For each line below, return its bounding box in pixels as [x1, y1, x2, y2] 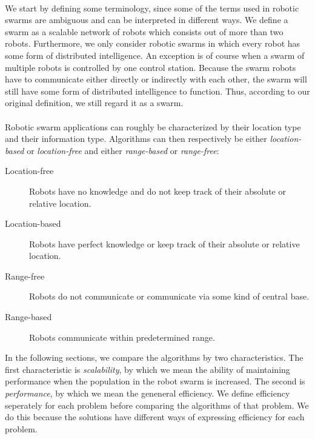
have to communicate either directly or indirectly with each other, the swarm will [5, 73, 307, 85]
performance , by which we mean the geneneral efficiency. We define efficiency [5, 387, 290, 400]
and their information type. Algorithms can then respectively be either [5, 132, 267, 145]
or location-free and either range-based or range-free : [27, 144, 219, 156]
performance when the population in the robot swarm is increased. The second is [5, 375, 305, 387]
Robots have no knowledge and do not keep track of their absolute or [29, 184, 286, 197]
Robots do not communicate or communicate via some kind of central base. [29, 290, 310, 303]
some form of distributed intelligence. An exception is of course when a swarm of [5, 49, 305, 61]
